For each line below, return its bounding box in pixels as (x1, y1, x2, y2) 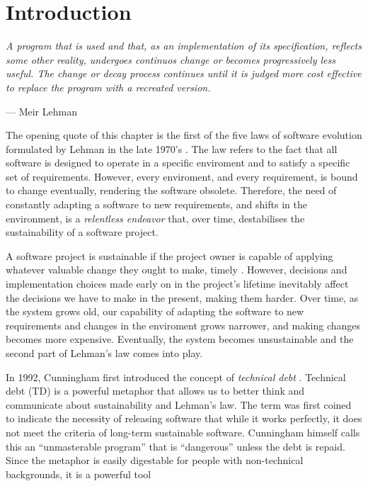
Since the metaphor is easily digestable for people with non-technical (6, 453, 304, 468)
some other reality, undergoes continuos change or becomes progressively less (6, 52, 335, 67)
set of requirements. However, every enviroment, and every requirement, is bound (6, 169, 358, 183)
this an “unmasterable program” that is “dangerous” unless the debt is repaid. (6, 439, 345, 453)
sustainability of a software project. (6, 225, 159, 239)
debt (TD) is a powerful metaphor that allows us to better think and (6, 383, 305, 398)
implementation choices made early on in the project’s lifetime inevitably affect (6, 276, 349, 291)
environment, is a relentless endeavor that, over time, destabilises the (6, 210, 305, 225)
